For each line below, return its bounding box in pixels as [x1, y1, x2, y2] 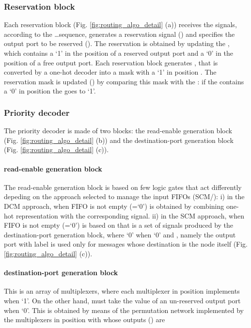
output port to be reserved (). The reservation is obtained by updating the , [4, 38, 230, 48]
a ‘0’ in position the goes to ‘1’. [4, 86, 96, 96]
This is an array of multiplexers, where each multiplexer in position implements [4, 286, 240, 296]
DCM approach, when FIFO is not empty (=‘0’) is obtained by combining [4, 201, 224, 211]
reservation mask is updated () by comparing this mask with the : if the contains [4, 76, 244, 86]
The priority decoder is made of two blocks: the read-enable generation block [4, 125, 232, 136]
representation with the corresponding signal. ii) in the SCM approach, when [16, 210, 244, 220]
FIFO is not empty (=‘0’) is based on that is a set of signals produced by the [4, 220, 234, 230]
